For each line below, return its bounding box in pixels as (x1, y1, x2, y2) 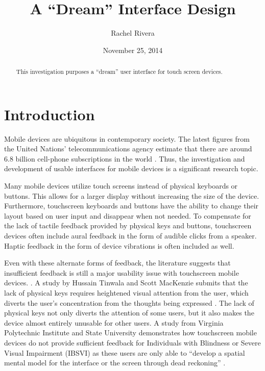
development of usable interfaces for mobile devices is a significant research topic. (4, 163, 258, 174)
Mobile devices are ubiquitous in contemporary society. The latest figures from (4, 133, 250, 144)
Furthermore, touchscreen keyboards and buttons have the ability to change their (4, 200, 259, 211)
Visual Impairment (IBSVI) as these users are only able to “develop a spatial (4, 347, 245, 358)
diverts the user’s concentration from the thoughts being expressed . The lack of (4, 297, 254, 308)
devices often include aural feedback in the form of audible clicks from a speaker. (4, 230, 257, 241)
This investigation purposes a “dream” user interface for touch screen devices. (16, 67, 223, 76)
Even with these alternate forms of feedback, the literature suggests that (4, 257, 231, 268)
